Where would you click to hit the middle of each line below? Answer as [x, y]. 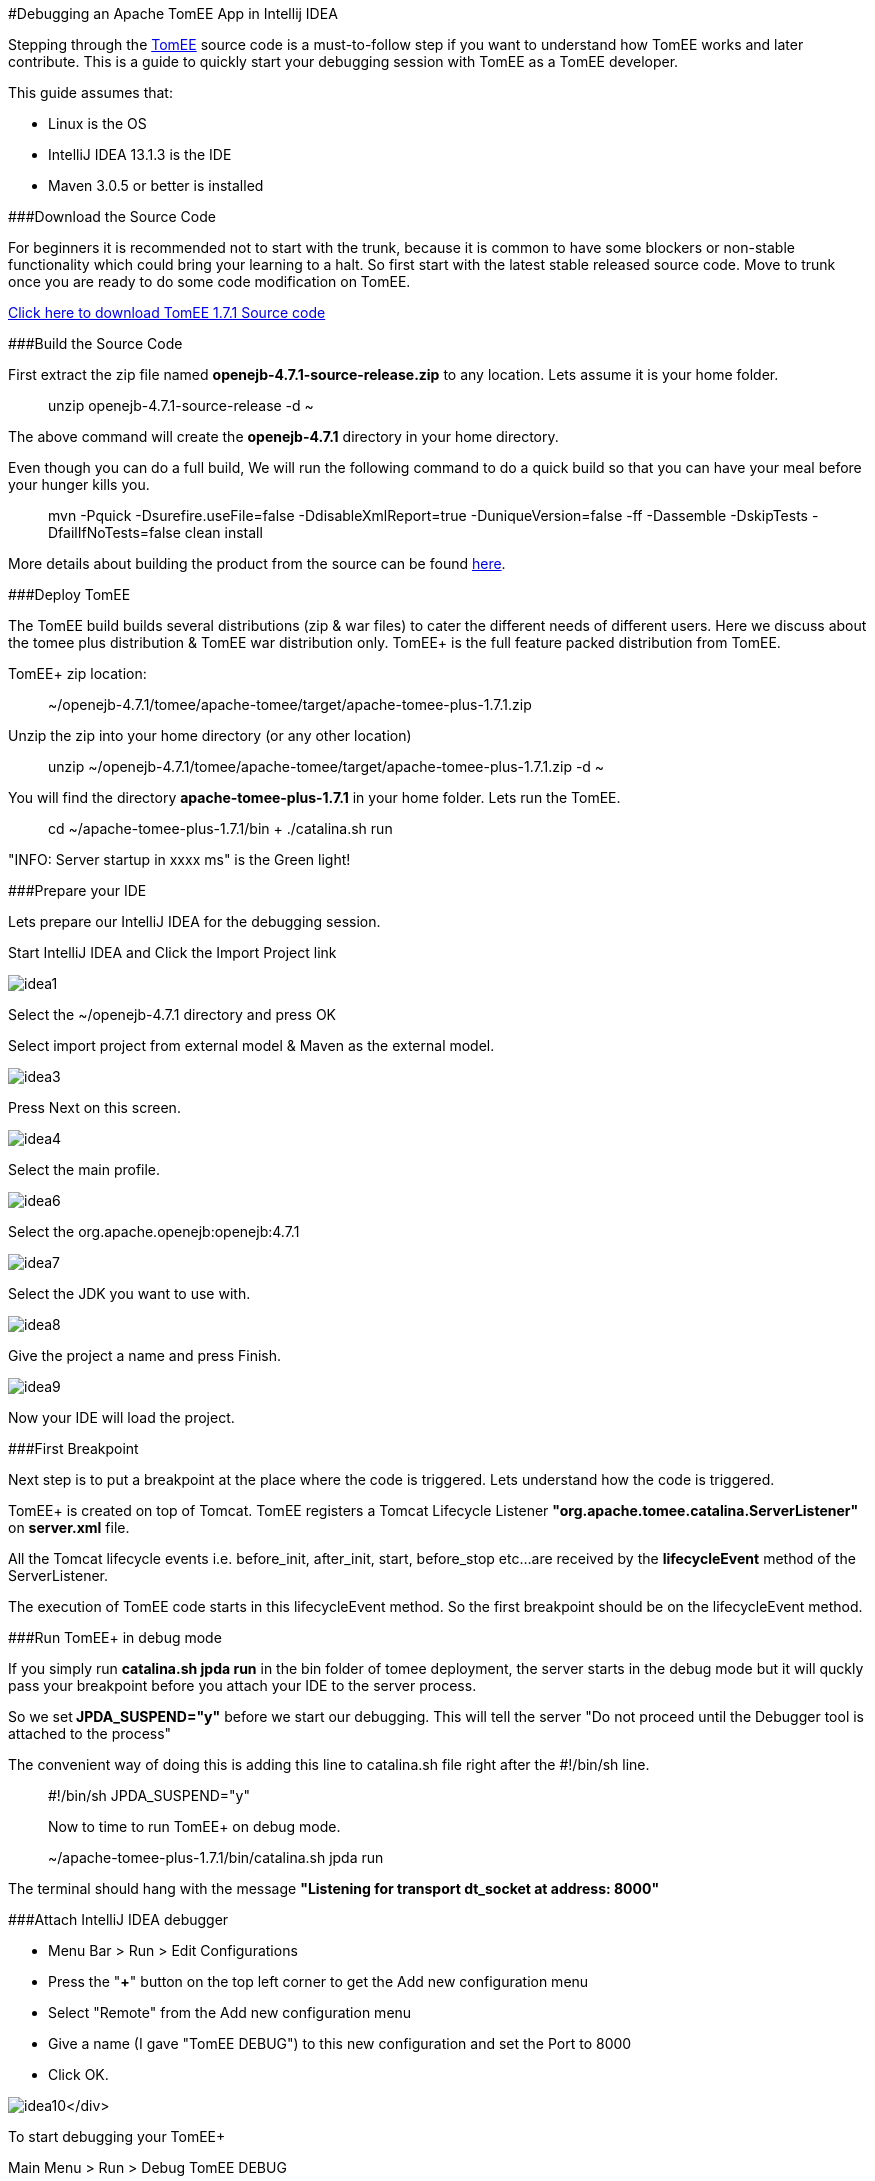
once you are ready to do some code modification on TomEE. [209, 281]
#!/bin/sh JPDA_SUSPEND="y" [149, 1795]
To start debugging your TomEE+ [117, 2136]
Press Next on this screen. [94, 1107]
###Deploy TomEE [69, 594]
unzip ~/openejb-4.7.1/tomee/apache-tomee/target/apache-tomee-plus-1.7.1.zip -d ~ [326, 766]
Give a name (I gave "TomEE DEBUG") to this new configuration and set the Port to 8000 [340, 2043]
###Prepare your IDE [77, 890]
